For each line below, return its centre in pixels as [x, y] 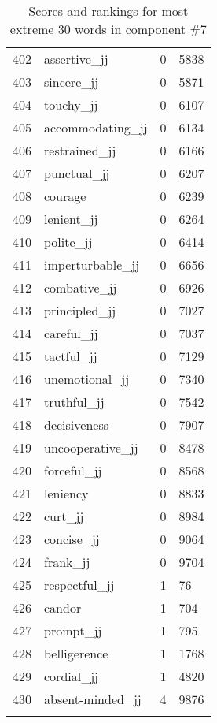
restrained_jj [80, 150]
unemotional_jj [87, 379]
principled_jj [80, 310]
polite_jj [68, 242]
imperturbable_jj [92, 265]
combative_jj [81, 287]
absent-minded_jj [93, 699]
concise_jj [72, 539]
